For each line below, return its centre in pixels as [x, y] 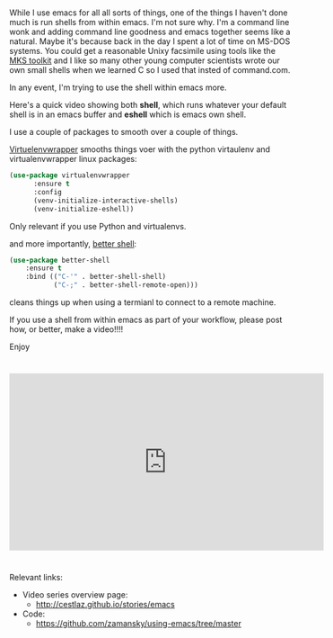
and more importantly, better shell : [73, 243]
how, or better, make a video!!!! [66, 329]
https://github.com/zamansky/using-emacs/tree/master [139, 624]
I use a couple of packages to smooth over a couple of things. [124, 132]
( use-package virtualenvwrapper [70, 175]
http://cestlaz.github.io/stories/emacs [105, 605]
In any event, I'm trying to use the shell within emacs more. [118, 87]
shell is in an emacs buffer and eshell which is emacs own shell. [128, 114]
